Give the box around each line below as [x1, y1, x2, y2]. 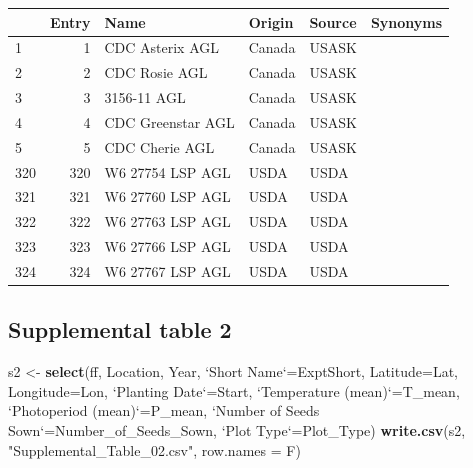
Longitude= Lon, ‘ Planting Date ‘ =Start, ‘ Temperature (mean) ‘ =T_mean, [8, 380, 460, 401]
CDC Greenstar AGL [104, 111, 235, 132]
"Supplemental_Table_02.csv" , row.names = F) [8, 439, 301, 460]
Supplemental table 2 [8, 314, 232, 345]
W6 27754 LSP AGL [104, 161, 231, 182]
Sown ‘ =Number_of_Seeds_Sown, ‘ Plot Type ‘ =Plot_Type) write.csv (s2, [8, 420, 466, 441]
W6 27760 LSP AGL [104, 186, 231, 207]
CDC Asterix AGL [104, 37, 220, 58]
